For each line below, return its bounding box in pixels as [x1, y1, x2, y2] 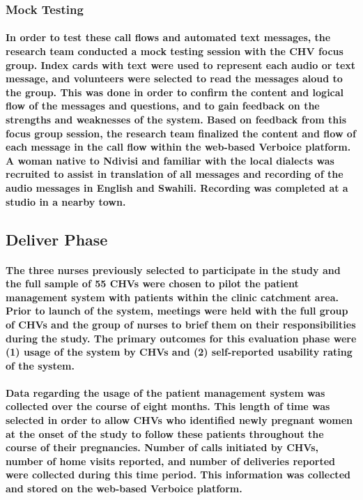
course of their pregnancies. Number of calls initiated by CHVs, [6, 440, 319, 455]
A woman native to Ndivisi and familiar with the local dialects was [6, 153, 334, 167]
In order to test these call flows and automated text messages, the [6, 30, 331, 45]
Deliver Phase [6, 228, 108, 250]
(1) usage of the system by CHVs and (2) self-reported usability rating [6, 344, 353, 359]
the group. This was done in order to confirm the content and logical [6, 84, 344, 99]
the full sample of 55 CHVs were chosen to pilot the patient [6, 276, 299, 291]
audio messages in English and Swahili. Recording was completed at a [6, 180, 348, 195]
